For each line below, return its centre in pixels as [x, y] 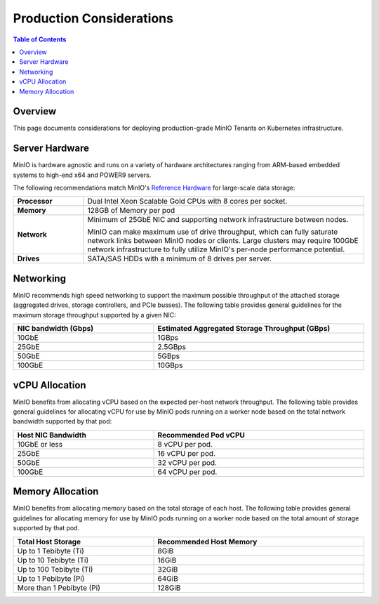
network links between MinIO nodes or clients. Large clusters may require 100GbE [223, 241]
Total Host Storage [49, 541]
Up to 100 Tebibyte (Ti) [55, 569]
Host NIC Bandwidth [52, 435]
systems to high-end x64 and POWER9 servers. [82, 175]
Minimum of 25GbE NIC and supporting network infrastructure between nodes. [218, 220]
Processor [35, 202]
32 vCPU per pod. [187, 462]
